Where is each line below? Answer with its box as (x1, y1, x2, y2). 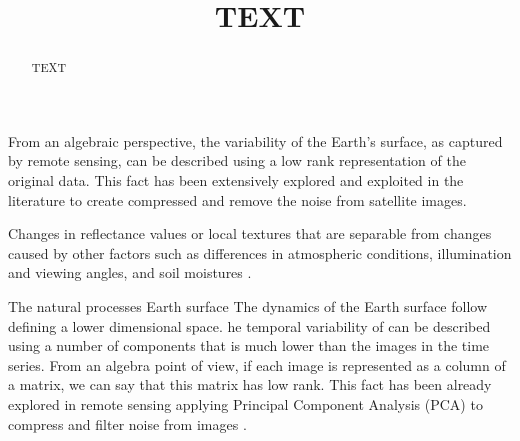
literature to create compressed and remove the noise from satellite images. (8, 189, 467, 210)
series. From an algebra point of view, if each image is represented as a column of (8, 354, 506, 375)
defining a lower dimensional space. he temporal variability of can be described (8, 315, 491, 336)
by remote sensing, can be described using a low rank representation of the (8, 150, 466, 171)
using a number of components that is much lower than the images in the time (8, 335, 490, 356)
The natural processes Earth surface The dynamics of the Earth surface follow (8, 295, 488, 316)
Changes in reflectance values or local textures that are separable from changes (8, 223, 492, 244)
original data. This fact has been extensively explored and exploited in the (8, 170, 464, 191)
